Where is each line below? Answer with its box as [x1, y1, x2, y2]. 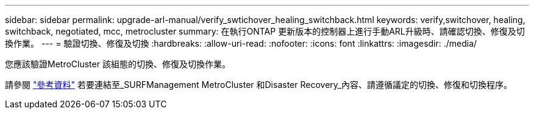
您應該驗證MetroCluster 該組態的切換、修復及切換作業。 [5, 59, 230, 69]
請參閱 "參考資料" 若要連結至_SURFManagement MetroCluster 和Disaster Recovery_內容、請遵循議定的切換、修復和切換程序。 [5, 79, 512, 90]
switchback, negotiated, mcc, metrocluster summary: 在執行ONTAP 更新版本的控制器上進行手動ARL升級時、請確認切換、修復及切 [5, 26, 525, 36]
